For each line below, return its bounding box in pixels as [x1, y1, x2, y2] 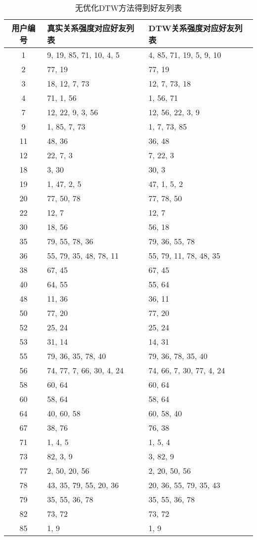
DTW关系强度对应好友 [148, 22, 235, 34]
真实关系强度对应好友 [47, 22, 127, 34]
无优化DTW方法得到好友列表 [75, 2, 182, 13]
